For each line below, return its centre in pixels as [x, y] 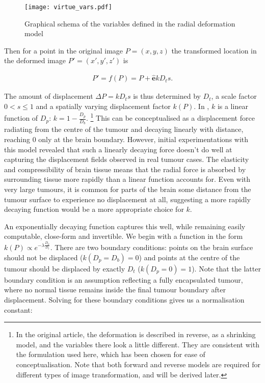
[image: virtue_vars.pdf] [68, 7]
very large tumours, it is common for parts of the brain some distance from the [128, 189]
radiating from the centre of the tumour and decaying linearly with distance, [124, 129]
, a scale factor [234, 96]
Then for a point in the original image [64, 50]
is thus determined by [167, 96]
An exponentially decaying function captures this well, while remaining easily [125, 226]
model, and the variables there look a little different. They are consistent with [138, 344]
